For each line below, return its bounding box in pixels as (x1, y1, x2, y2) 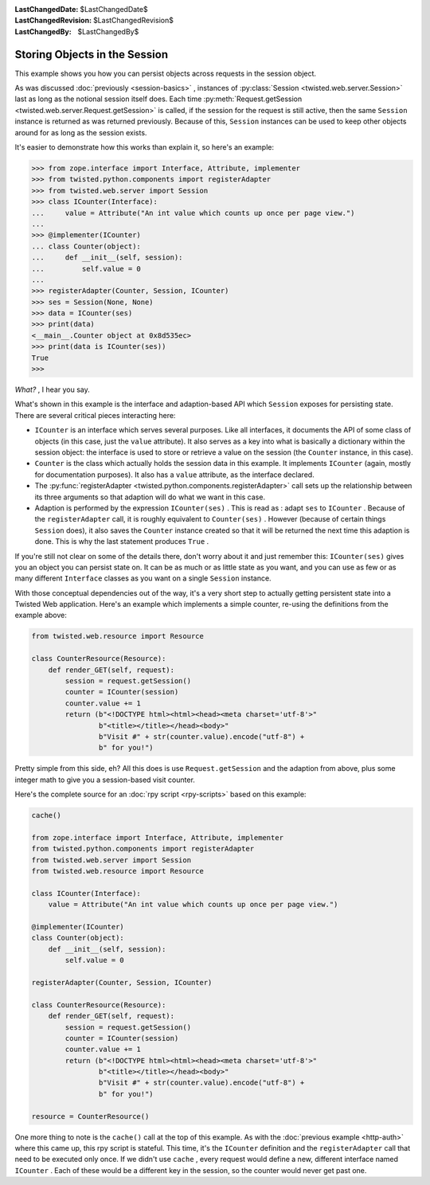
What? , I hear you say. (14, 385, 91, 394)
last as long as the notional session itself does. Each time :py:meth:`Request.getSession (14, 94, 303, 104)
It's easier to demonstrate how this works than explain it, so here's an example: (14, 143, 275, 152)
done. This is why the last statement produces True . (34, 537, 209, 546)
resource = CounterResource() (31, 1112, 150, 1120)
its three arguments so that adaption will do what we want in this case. (34, 492, 266, 502)
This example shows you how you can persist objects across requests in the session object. (14, 68, 317, 78)
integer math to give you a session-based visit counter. (14, 775, 195, 784)
